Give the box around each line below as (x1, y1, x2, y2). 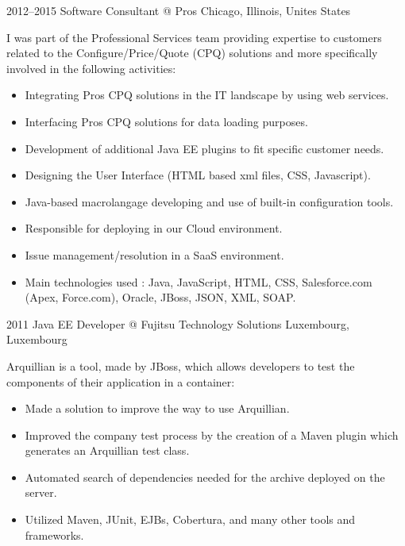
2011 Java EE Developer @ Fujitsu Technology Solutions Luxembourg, (6, 315, 349, 332)
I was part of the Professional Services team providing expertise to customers (6, 29, 382, 45)
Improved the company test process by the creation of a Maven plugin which (25, 426, 399, 443)
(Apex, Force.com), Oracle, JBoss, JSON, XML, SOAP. (25, 289, 296, 306)
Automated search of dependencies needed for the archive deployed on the (25, 468, 385, 485)
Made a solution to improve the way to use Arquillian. (25, 400, 290, 417)
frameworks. (25, 526, 84, 543)
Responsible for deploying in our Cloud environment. (25, 220, 283, 236)
